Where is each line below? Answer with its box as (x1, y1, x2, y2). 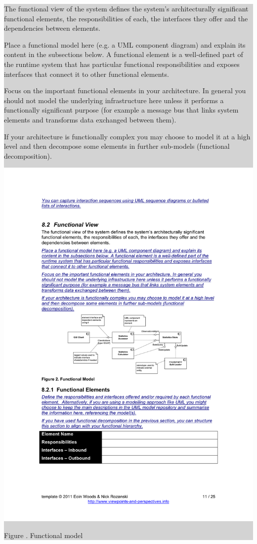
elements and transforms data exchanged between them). (4, 114, 176, 124)
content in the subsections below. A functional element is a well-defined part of (4, 49, 243, 60)
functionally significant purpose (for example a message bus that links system (4, 105, 239, 115)
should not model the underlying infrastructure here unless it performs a (4, 95, 224, 105)
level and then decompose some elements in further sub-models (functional (4, 141, 230, 151)
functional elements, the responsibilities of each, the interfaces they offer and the (4, 13, 248, 23)
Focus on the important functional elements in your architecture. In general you (4, 85, 246, 96)
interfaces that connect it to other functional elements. (4, 68, 169, 79)
